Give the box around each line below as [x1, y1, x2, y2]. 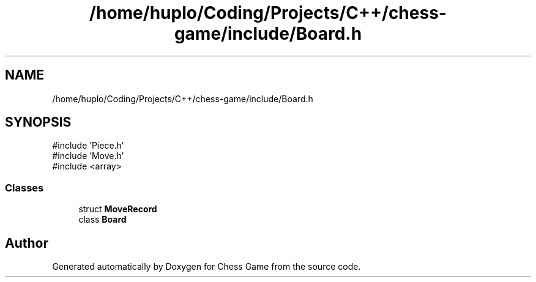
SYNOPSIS [5, 114, 72, 130]
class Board [78, 214, 127, 225]
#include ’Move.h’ [52, 150, 124, 161]
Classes [5, 181, 44, 194]
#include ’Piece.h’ [52, 140, 124, 151]
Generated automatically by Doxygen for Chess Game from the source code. [52, 261, 361, 272]
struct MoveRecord [78, 204, 157, 215]
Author [5, 235, 48, 251]
